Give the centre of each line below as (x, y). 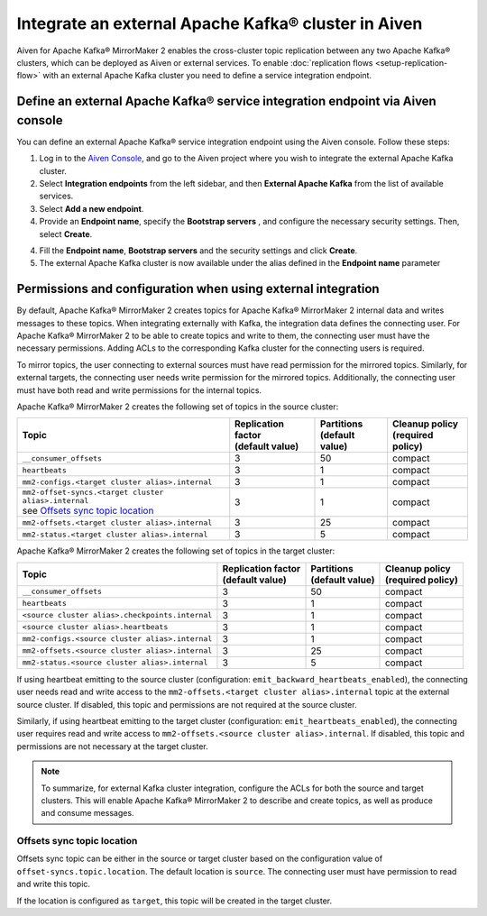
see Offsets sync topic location (88, 511)
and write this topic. (53, 884)
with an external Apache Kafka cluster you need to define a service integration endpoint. (207, 76)
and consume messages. (87, 813)
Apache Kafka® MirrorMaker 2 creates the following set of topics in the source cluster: (178, 407)
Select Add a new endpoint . (92, 208)
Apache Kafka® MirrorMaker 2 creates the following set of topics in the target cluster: (176, 551)
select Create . (66, 234)
